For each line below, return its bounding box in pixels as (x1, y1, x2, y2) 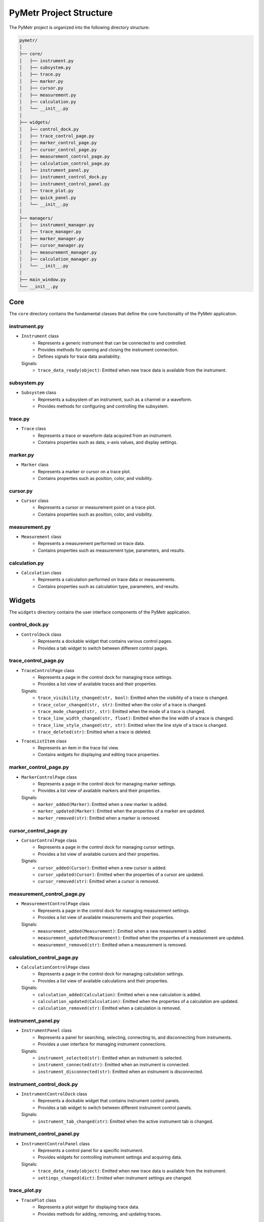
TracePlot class (21, 1197, 56, 1203)
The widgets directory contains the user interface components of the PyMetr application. (9, 609, 191, 615)
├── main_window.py (19, 277, 66, 283)
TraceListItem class (21, 738, 67, 744)
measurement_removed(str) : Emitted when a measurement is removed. (38, 941, 187, 948)
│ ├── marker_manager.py (19, 236, 84, 241)
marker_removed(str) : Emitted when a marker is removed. (38, 815, 161, 821)
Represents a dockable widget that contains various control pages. (38, 638, 173, 644)
